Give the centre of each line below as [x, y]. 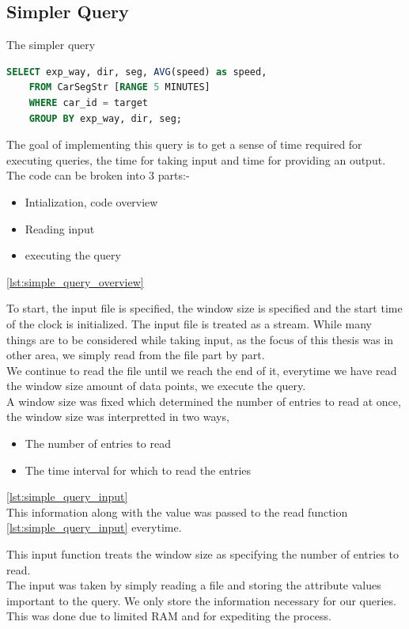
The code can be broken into [76, 175]
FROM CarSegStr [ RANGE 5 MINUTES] [119, 87]
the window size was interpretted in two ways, [118, 417]
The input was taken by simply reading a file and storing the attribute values [194, 585]
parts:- [174, 175]
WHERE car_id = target [89, 102]
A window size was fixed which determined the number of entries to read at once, [204, 401]
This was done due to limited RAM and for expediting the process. [169, 616]
